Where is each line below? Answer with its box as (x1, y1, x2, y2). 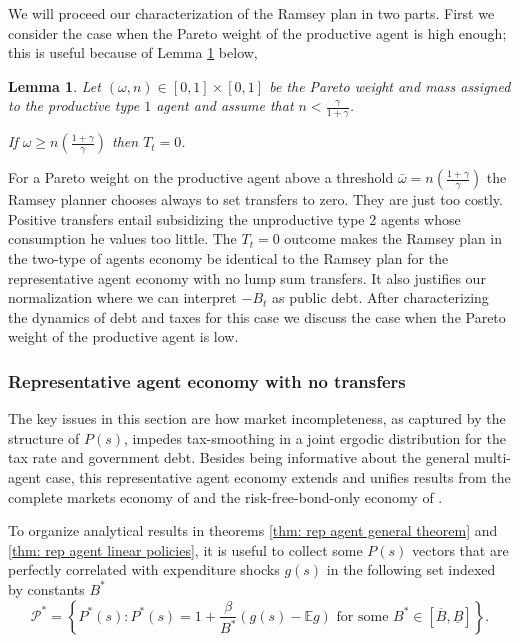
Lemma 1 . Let (8, 75, 101, 96)
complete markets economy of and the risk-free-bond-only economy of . (8, 486, 443, 507)
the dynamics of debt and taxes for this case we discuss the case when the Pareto (8, 306, 506, 327)
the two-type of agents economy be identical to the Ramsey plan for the (8, 247, 449, 268)
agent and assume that (156, 95, 294, 116)
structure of (8, 427, 80, 448)
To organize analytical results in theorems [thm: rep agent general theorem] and (8, 520, 498, 541)
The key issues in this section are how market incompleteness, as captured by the (8, 408, 506, 429)
